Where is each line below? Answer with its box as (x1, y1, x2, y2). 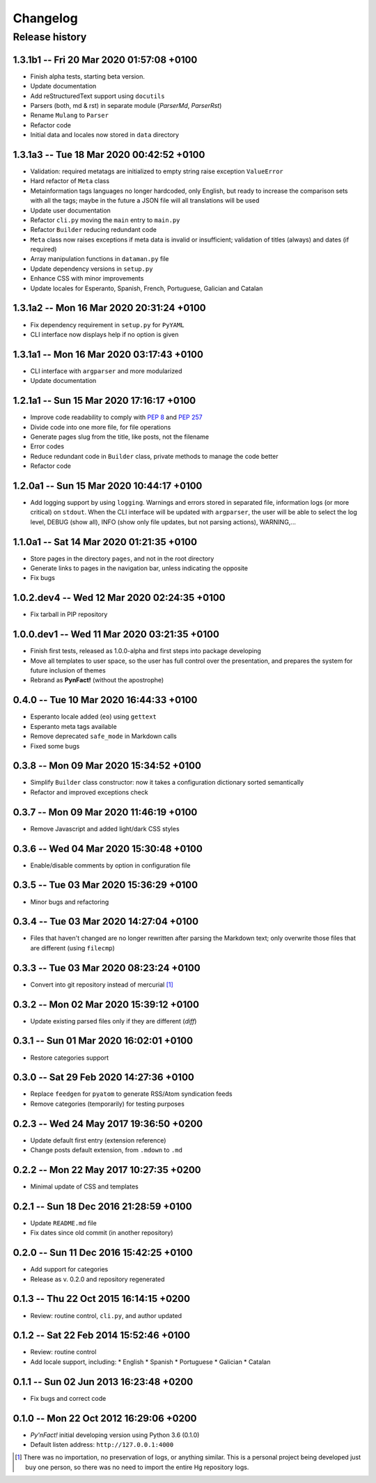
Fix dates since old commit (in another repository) (30, 1229, 173, 1237)
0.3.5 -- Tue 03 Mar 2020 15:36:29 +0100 (13, 879, 198, 891)
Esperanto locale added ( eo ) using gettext (30, 712, 157, 721)
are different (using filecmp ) (30, 943, 115, 952)
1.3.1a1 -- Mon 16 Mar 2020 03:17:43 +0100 (13, 348, 203, 360)
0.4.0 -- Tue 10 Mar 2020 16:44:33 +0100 (13, 694, 198, 706)
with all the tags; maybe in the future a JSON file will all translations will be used (30, 196, 260, 205)
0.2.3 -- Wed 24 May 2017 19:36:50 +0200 (13, 1117, 203, 1129)
